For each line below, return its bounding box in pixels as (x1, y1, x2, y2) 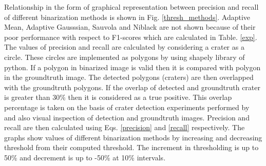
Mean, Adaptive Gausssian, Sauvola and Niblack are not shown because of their (4, 22, 256, 32)
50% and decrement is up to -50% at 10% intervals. (4, 152, 166, 162)
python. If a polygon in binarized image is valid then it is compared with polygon (4, 61, 261, 72)
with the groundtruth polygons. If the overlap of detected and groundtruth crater (4, 81, 260, 92)
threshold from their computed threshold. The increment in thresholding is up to (4, 142, 259, 153)
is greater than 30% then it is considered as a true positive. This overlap (4, 92, 232, 102)
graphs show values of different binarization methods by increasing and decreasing (4, 132, 262, 142)
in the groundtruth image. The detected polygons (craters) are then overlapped (4, 72, 254, 82)
